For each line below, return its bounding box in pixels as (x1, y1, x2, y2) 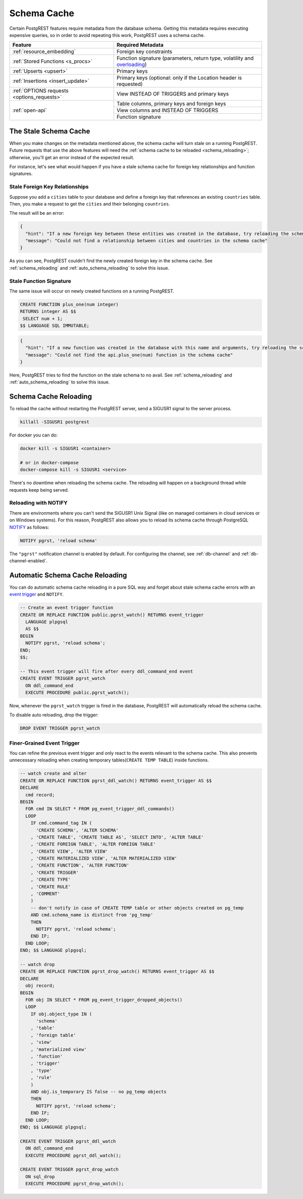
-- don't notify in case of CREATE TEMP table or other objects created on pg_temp (30, 905, 244, 910)
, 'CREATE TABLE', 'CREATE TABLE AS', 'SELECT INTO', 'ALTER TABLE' (30, 834, 204, 840)
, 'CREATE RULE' (30, 884, 71, 889)
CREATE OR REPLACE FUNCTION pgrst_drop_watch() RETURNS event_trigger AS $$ (20, 969, 215, 975)
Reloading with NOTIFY (9, 499, 68, 506)
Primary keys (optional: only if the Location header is (116, 74, 242, 81)
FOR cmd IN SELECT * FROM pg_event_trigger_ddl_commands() (25, 806, 175, 812)
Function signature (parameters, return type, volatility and (116, 55, 254, 62)
